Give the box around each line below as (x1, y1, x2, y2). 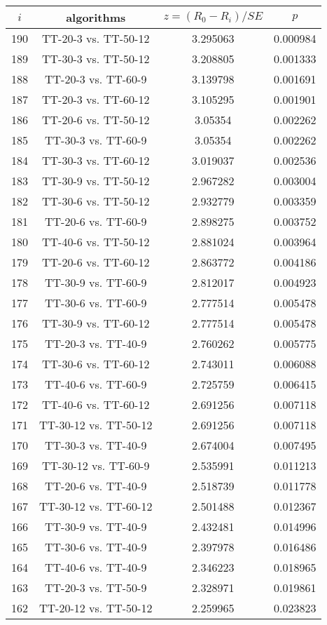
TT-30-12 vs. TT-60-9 (42, 457, 150, 473)
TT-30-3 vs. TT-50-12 (42, 51, 150, 67)
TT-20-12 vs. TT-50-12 (39, 600, 153, 616)
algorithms (66, 9, 126, 25)
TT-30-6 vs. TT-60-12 (42, 356, 150, 372)
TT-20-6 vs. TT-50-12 (42, 112, 150, 128)
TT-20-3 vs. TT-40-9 (45, 335, 147, 351)
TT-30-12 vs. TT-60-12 (39, 498, 153, 514)
